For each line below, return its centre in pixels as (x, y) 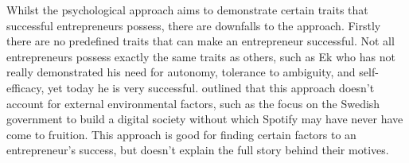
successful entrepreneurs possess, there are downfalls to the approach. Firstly (194, 25)
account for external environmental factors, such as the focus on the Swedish (193, 103)
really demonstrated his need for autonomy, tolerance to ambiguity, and (181, 72)
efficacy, (25, 87)
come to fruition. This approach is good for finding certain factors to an (181, 134)
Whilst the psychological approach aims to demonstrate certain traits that (187, 10)
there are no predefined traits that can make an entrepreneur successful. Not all (201, 41)
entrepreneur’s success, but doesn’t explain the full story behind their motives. (198, 150)
